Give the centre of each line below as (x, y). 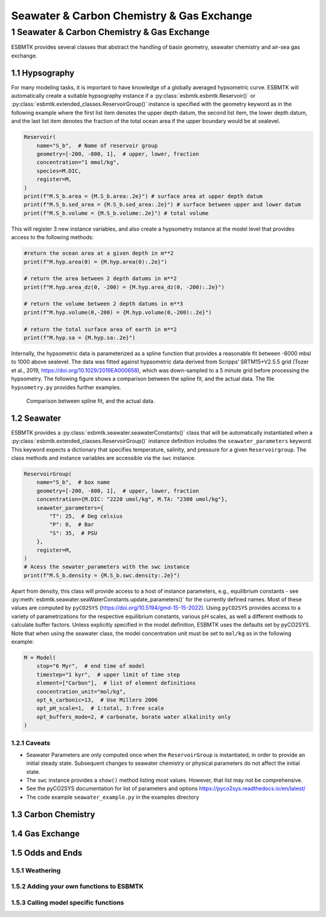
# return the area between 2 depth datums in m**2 (101, 279)
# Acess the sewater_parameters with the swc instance (107, 567)
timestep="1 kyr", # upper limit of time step (108, 674)
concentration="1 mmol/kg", (78, 162)
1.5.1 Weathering (36, 871)
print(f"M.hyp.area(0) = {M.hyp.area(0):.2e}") (95, 262)
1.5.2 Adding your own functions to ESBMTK (78, 886)
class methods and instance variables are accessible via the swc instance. (104, 458)
